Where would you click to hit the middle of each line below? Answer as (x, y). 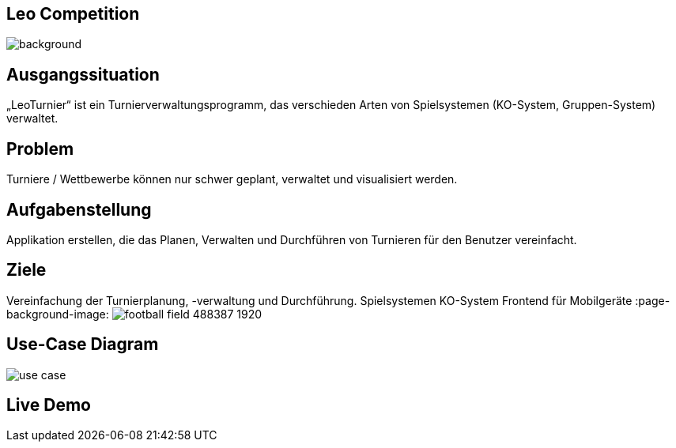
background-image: (58, 314)
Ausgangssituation (83, 74)
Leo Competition (73, 14)
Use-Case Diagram (83, 344)
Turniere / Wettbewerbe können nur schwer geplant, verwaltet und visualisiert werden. (232, 179)
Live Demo (49, 405)
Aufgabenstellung (79, 209)
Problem (40, 149)
